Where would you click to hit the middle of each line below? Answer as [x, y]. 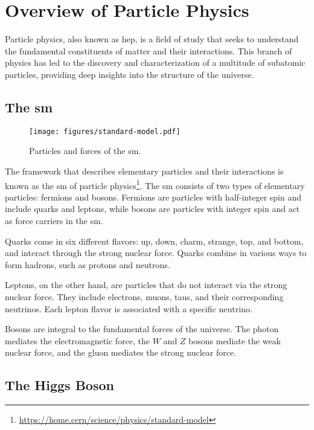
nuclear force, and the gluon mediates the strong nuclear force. [121, 352]
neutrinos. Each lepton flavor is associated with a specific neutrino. [129, 308]
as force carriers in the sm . [54, 220]
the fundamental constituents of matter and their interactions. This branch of [149, 50]
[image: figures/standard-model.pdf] [105, 131]
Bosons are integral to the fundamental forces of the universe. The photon [142, 329]
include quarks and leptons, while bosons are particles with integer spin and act [152, 209]
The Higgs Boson [59, 385]
